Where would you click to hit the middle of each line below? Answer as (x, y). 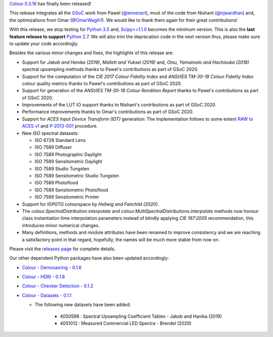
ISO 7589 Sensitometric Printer (67, 197)
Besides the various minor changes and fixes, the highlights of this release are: (92, 53)
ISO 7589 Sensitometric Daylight (69, 162)
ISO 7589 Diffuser (53, 147)
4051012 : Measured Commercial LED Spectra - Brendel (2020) (126, 323)
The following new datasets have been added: (83, 305)
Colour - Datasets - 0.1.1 (47, 295)
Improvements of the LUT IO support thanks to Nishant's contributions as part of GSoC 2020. (119, 105)
